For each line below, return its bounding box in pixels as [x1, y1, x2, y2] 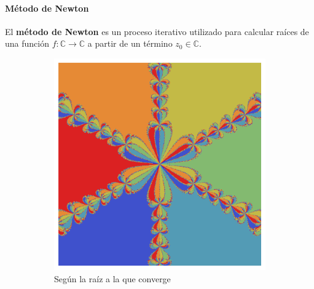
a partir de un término [87, 37, 173, 50]
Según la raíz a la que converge [54, 272, 171, 285]
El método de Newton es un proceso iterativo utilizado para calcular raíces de [5, 25, 309, 38]
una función [5, 37, 49, 50]
